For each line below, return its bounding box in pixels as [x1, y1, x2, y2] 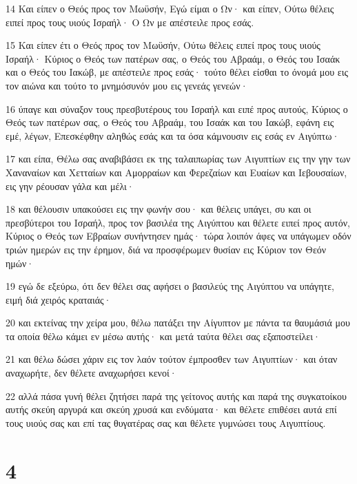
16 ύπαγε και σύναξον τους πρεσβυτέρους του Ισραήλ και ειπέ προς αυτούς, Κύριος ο [6, 101, 348, 116]
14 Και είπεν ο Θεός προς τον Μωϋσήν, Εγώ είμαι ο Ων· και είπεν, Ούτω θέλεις [6, 1, 334, 15]
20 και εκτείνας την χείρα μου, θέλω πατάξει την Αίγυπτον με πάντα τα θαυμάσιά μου [6, 315, 350, 330]
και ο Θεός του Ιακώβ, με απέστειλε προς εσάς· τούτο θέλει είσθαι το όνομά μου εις [6, 65, 348, 79]
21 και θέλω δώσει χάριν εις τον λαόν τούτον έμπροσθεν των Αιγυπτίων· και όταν [6, 352, 338, 366]
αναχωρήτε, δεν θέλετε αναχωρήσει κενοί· [6, 366, 177, 380]
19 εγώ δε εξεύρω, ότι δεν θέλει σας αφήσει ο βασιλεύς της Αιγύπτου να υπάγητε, [6, 279, 334, 293]
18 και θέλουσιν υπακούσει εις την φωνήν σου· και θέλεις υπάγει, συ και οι [6, 202, 312, 216]
